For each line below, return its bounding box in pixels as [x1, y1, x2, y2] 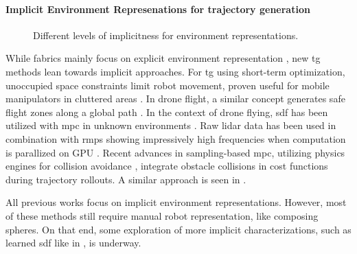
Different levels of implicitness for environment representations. [33, 27, 299, 42]
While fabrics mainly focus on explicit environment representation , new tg [5, 51, 321, 65]
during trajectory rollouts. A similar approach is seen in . [5, 172, 246, 186]
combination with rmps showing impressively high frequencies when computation [5, 131, 346, 146]
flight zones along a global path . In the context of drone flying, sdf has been [5, 104, 328, 119]
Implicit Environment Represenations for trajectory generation [5, 1, 310, 16]
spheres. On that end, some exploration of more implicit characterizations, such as [5, 222, 352, 236]
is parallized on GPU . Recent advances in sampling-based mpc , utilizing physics [5, 145, 345, 159]
